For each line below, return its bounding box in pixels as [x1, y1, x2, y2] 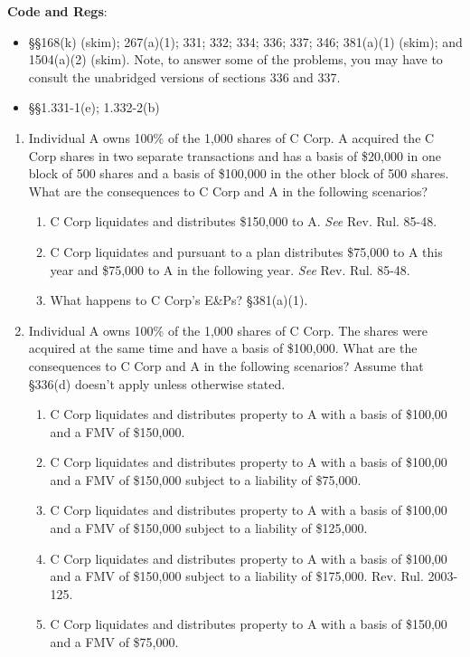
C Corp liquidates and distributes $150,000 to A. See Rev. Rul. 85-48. [50, 212, 437, 231]
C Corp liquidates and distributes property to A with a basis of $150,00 [50, 614, 447, 633]
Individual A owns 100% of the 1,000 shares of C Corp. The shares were [28, 320, 428, 339]
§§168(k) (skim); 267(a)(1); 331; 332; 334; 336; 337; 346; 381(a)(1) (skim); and [28, 32, 463, 51]
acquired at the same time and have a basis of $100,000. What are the [28, 338, 418, 357]
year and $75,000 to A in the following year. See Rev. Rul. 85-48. [50, 260, 410, 279]
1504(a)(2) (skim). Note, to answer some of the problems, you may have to [28, 50, 443, 69]
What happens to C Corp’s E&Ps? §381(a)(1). [50, 290, 308, 309]
